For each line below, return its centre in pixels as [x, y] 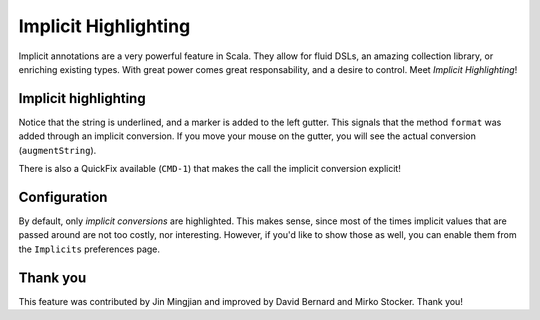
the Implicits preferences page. [89, 249]
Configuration [63, 196]
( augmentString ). [57, 150]
